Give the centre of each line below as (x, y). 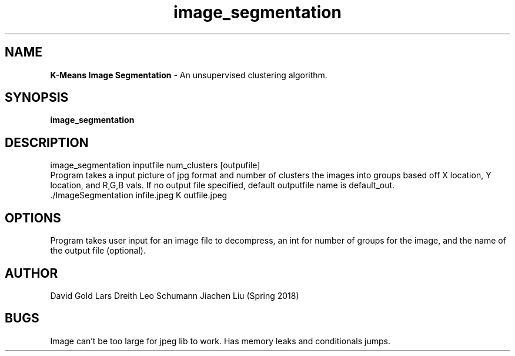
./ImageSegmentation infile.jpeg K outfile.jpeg (139, 195)
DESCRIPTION (47, 142)
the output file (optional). (98, 251)
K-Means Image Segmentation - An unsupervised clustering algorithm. (189, 75)
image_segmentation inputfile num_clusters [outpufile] (155, 165)
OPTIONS (33, 218)
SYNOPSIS (37, 98)
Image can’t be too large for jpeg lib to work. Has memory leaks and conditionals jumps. (220, 341)
